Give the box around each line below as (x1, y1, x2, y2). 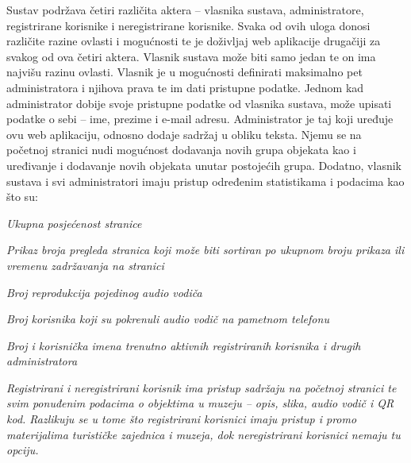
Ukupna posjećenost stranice (6, 214, 142, 231)
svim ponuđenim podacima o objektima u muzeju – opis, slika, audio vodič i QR (6, 395, 394, 411)
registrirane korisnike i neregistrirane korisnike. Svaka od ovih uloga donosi (6, 17, 371, 33)
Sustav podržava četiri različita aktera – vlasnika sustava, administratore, (6, 2, 364, 17)
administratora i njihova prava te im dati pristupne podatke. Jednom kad (6, 79, 364, 95)
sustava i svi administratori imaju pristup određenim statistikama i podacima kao (6, 172, 405, 189)
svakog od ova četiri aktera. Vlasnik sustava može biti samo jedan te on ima (6, 48, 376, 64)
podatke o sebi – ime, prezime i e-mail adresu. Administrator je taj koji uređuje (6, 110, 394, 127)
